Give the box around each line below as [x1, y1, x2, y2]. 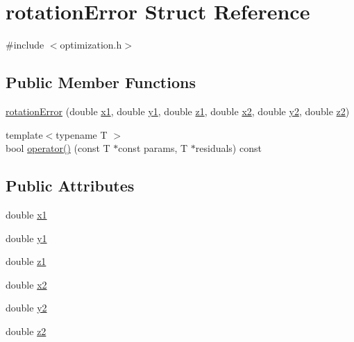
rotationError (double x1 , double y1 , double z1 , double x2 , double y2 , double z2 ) [6, 103, 350, 118]
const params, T [118, 141, 188, 155]
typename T [56, 127, 108, 142]
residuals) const [195, 141, 262, 155]
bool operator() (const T [6, 141, 110, 155]
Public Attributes [6, 175, 135, 196]
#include [6, 37, 44, 52]
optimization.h [60, 37, 122, 52]
